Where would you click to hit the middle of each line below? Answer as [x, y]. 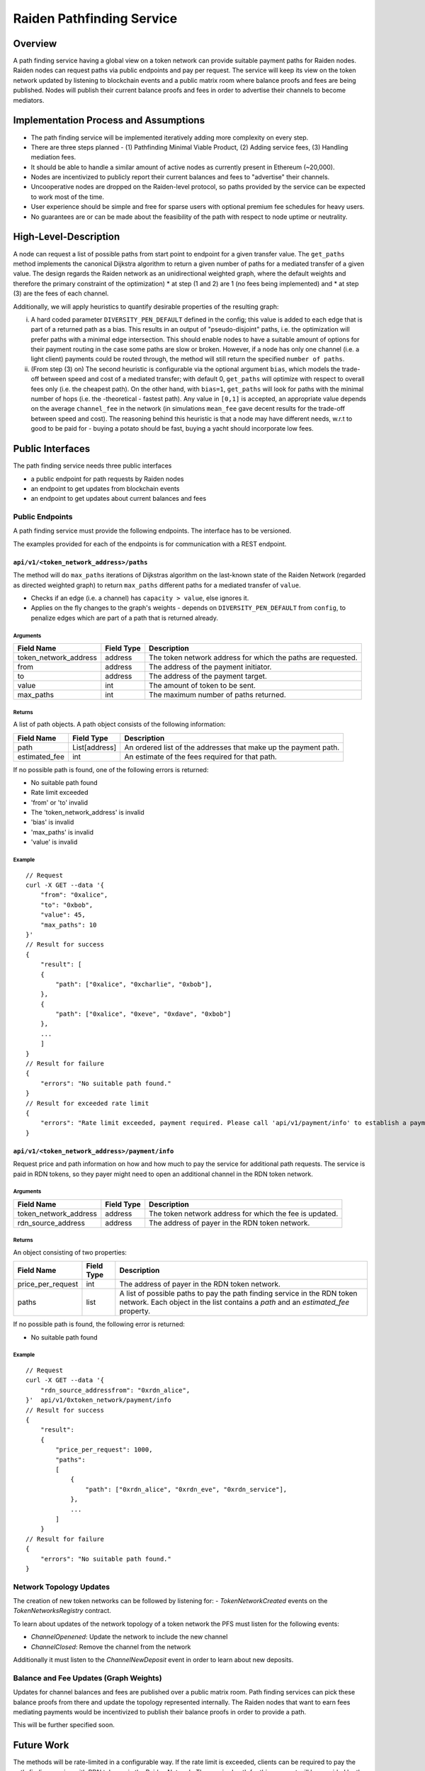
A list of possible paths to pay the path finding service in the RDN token [238, 1294]
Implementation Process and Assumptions [109, 120]
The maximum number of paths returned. [217, 695]
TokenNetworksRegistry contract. [62, 1611]
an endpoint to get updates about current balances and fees [119, 499]
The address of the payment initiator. [210, 667]
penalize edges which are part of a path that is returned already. [125, 618]
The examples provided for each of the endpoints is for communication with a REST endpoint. [150, 544]
